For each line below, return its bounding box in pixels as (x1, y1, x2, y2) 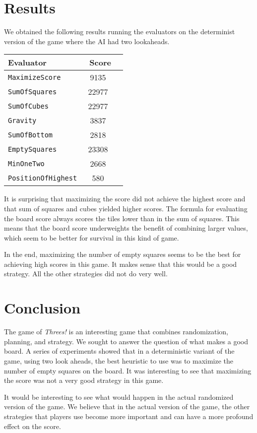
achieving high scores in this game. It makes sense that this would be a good (4, 258, 237, 269)
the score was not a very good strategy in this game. (4, 375, 164, 385)
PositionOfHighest (8, 174, 77, 182)
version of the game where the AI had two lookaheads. (4, 36, 170, 46)
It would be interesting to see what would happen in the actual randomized (4, 391, 234, 402)
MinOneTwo (8, 159, 45, 168)
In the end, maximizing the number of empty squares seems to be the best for (4, 249, 241, 259)
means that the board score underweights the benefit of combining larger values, (4, 223, 248, 233)
